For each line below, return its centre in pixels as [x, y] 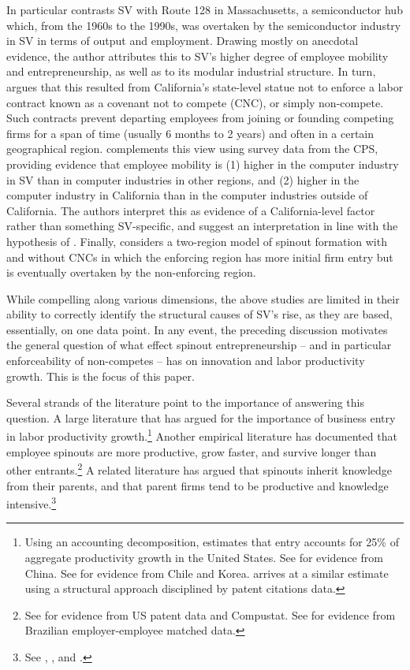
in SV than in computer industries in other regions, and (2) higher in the [183, 179]
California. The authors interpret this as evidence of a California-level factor [191, 210]
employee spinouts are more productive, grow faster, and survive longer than [192, 451]
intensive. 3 [32, 502]
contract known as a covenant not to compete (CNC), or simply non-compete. [195, 102]
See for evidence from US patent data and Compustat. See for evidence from [210, 614]
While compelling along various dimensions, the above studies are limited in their [203, 298]
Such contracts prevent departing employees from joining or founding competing [200, 118]
